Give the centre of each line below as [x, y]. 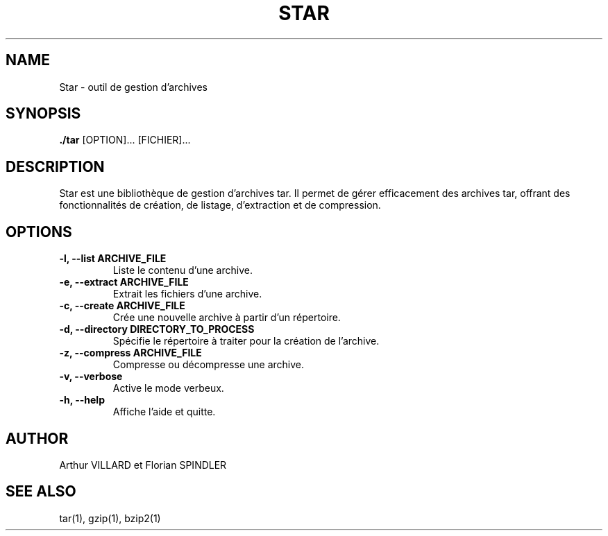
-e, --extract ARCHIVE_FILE [124, 282]
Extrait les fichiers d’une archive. [187, 294]
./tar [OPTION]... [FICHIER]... [125, 140]
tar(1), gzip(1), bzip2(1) [110, 518]
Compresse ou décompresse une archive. [208, 365]
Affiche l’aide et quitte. [164, 412]
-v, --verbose [91, 377]
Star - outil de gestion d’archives [133, 87]
